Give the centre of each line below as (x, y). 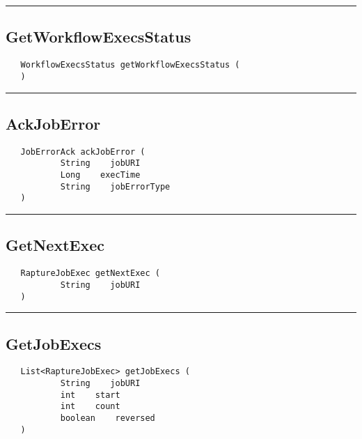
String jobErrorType (115, 186)
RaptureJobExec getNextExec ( (90, 274)
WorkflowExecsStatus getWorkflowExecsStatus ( (130, 65)
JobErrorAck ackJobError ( (83, 152)
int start (90, 395)
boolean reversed (108, 418)
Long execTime (100, 175)
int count (90, 407)
